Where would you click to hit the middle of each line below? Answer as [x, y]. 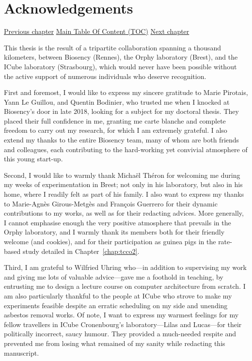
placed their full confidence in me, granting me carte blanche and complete [115, 120]
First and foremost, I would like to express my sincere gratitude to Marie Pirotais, [126, 92]
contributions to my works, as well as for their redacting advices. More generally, [124, 213]
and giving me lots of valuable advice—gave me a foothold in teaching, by [114, 276]
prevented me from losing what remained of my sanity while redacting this [115, 343]
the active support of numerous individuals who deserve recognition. [105, 76]
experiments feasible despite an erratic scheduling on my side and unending [116, 305]
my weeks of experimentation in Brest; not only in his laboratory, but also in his [123, 184]
